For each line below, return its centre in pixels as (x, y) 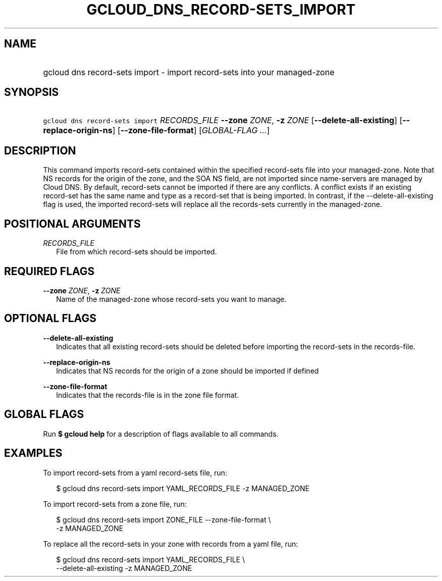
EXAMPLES (33, 453)
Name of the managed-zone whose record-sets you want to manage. (171, 299)
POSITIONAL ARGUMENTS (72, 224)
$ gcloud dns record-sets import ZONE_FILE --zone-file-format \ (163, 519)
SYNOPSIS (32, 92)
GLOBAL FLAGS (44, 414)
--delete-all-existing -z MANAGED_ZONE (124, 568)
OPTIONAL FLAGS (50, 319)
